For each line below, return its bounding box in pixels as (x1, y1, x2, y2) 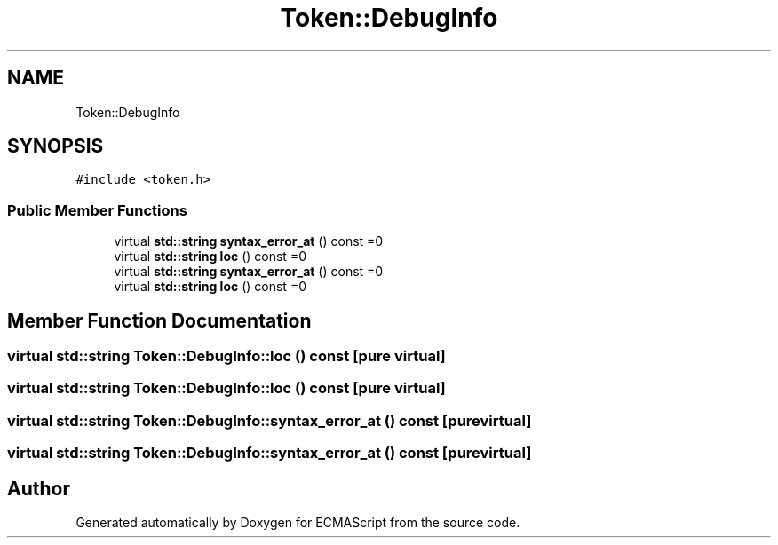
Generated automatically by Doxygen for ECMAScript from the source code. (75, 515, 520, 530)
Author (7, 477, 70, 500)
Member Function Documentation (7, 309, 312, 332)
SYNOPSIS (7, 135, 104, 158)
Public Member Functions (7, 201, 187, 219)
